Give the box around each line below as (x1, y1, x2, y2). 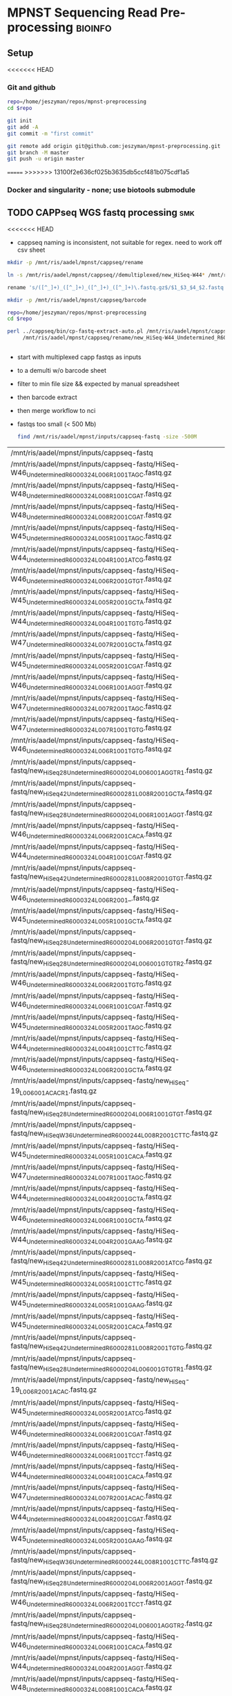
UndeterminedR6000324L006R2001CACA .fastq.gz (26, 829, 173, 840)
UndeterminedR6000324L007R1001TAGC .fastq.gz (26, 1171, 172, 1182)
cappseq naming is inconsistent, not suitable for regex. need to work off (17, 239, 222, 247)
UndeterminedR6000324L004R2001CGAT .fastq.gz (26, 1513, 173, 1523)
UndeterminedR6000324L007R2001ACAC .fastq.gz (26, 1491, 173, 1502)
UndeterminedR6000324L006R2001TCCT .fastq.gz (26, 1598, 173, 1609)
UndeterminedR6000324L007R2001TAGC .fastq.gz (26, 701, 172, 713)
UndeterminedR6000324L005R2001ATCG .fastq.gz (26, 1406, 173, 1417)
